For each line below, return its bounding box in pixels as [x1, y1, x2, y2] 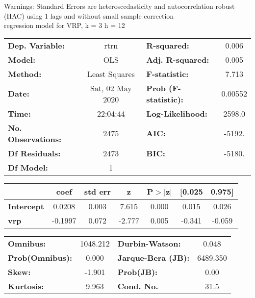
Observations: [8, 133, 62, 145]
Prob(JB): [117, 266, 158, 277]
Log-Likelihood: [146, 107, 207, 119]
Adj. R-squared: [146, 53, 209, 65]
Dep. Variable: [8, 39, 65, 51]
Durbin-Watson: [117, 237, 181, 249]
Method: [8, 68, 42, 79]
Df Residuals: [8, 147, 61, 159]
